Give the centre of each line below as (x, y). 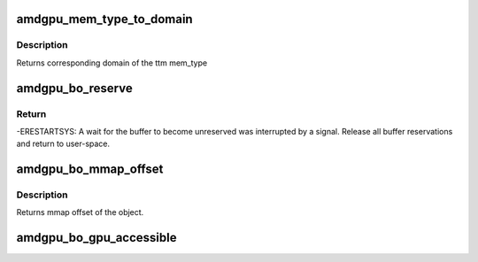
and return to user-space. (63, 144)
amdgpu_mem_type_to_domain (105, 19)
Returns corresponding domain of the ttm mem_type (112, 63)
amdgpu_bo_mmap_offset (90, 170)
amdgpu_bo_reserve (74, 88)
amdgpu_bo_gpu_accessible (96, 238)
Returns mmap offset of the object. (80, 212)
